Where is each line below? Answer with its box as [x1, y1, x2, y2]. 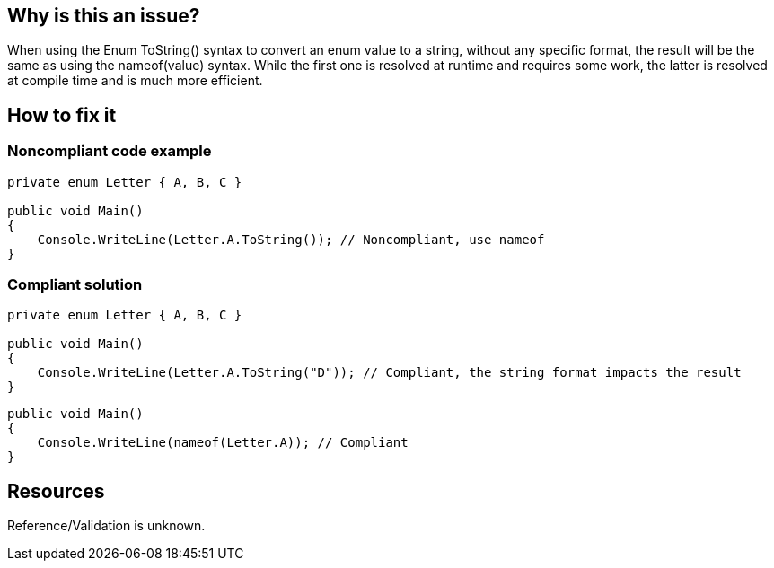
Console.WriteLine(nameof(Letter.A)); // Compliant [37, 435, 409, 450]
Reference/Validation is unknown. [7, 518, 206, 534]
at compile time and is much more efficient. [7, 73, 263, 89]
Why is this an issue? [7, 4, 200, 27]
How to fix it [7, 103, 117, 127]
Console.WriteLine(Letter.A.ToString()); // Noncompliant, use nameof [37, 232, 545, 247]
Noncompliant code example [7, 142, 212, 161]
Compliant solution [7, 275, 143, 294]
